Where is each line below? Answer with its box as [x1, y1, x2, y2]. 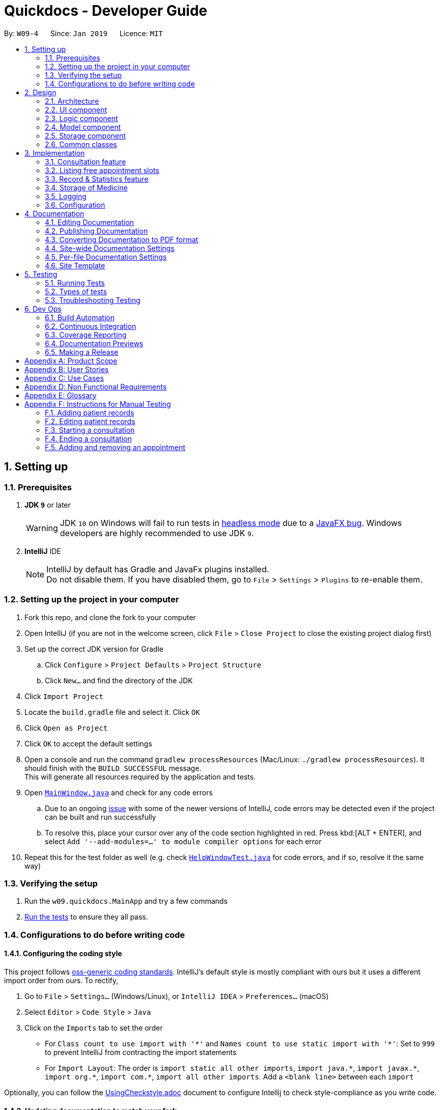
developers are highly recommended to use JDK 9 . [60, 528, 254, 538]
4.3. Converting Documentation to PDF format [45, 235, 199, 244]
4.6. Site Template [45, 261, 105, 270]
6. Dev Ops [24, 304, 62, 313]
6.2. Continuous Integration [45, 321, 136, 330]
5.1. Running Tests [45, 278, 105, 287]
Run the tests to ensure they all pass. [24, 912, 148, 922]
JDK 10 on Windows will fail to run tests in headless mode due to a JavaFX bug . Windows [60, 517, 402, 528]
